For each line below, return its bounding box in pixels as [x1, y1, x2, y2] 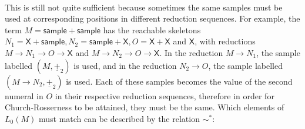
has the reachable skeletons [103, 23, 201, 36]
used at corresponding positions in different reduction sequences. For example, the [5, 12, 300, 25]
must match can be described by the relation [38, 112, 200, 124]
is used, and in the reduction [73, 59, 177, 71]
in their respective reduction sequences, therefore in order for [55, 89, 274, 102]
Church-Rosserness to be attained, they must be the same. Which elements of [5, 101, 284, 113]
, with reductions [195, 35, 256, 47]
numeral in [5, 89, 43, 102]
